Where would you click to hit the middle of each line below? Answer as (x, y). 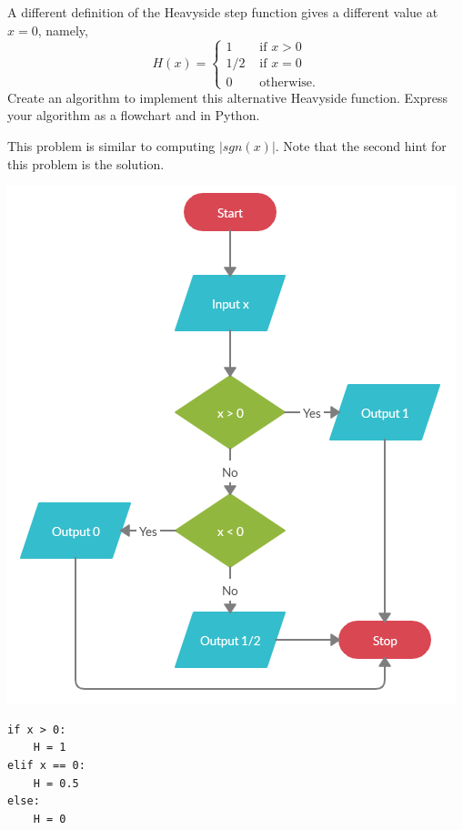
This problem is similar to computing (111, 145)
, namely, (63, 30)
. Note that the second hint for (361, 145)
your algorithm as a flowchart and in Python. (134, 115)
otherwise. (287, 82)
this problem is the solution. (86, 163)
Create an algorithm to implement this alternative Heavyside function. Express (228, 97)
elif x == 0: (46, 765)
